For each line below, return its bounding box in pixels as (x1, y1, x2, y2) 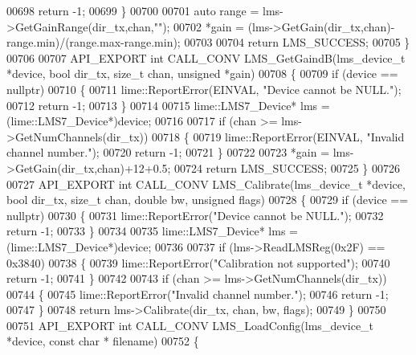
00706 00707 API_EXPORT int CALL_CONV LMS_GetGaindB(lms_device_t (6, 49, 406, 66)
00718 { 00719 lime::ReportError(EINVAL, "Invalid (152, 128, 405, 145)
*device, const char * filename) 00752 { (6, 333, 199, 349)
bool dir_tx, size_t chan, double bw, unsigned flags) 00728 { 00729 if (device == (6, 191, 409, 208)
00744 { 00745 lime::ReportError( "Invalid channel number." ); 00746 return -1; (6, 285, 389, 302)
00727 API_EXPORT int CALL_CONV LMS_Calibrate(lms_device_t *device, (6, 175, 406, 192)
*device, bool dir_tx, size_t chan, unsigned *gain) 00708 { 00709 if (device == (6, 65, 398, 82)
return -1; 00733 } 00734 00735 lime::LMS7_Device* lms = (6, 222, 298, 239)
